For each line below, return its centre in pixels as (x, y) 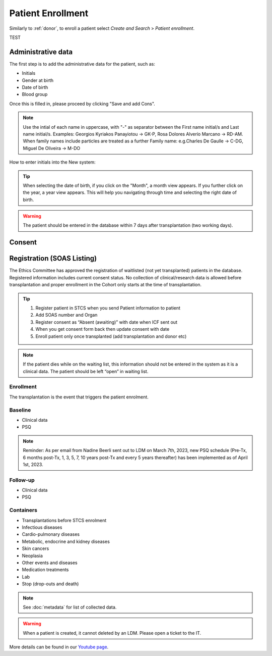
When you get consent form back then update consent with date (103, 329)
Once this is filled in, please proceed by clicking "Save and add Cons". (82, 104)
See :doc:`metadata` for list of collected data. (70, 607)
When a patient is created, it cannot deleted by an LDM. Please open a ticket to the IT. (112, 633)
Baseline (20, 410)
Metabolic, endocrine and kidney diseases (66, 541)
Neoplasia (32, 556)
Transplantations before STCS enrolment (64, 520)
